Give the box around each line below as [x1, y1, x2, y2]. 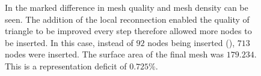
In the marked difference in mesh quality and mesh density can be [5, 1, 248, 13]
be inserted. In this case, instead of [5, 36, 134, 48]
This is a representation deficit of [5, 59, 127, 72]
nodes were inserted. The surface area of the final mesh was [5, 48, 224, 60]
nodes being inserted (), [147, 36, 235, 48]
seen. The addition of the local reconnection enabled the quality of [5, 13, 250, 25]
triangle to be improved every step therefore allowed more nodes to [5, 25, 252, 37]
